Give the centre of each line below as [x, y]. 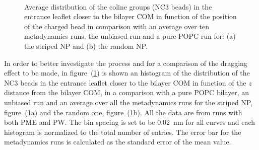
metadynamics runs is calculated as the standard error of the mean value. [118, 142]
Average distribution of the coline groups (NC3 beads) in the [118, 6]
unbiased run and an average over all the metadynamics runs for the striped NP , [128, 102]
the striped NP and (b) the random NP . [86, 46]
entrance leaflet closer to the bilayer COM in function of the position [131, 16]
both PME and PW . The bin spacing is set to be [80, 122]
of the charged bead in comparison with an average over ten [117, 26]
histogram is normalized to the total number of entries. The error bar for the [123, 132]
